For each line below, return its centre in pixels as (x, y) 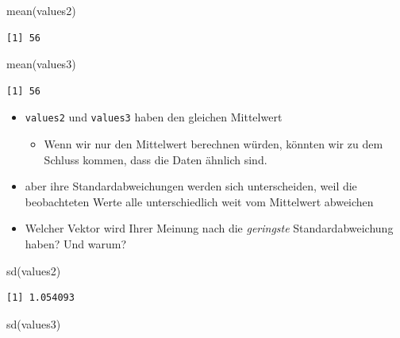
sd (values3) (34, 323)
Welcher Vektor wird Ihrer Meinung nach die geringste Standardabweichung (209, 228)
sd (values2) (34, 270)
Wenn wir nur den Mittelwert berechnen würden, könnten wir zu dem (213, 144)
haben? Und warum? (76, 244)
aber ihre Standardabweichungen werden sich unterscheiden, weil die (191, 186)
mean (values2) (41, 10)
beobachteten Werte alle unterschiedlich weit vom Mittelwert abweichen (199, 201)
